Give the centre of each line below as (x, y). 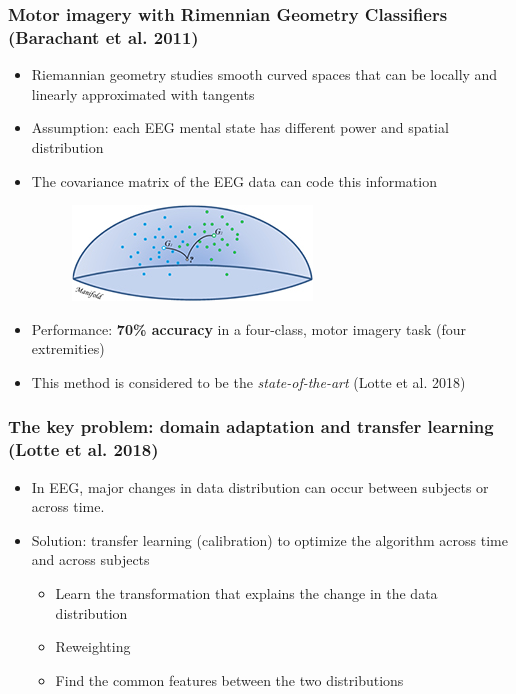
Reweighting (93, 646)
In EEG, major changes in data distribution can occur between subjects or (260, 486)
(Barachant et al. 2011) (103, 36)
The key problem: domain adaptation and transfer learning (251, 426)
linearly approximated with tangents (143, 93)
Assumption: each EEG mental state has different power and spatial (240, 127)
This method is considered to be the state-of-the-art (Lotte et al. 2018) (248, 381)
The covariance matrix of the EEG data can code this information (234, 180)
